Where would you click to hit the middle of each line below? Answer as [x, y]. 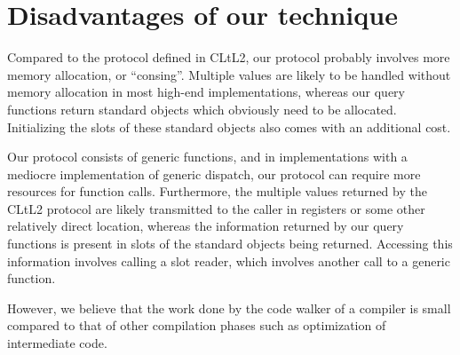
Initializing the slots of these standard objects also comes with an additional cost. [229, 126]
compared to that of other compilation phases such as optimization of [197, 325]
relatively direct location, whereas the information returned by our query [206, 226]
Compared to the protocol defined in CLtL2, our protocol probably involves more [229, 57]
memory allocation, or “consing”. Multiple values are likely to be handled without [229, 74]
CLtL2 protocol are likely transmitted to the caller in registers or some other [216, 208]
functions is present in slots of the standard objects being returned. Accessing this [230, 244]
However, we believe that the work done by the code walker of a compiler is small [229, 308]
